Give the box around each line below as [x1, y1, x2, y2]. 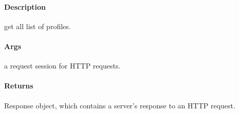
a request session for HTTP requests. [4, 60, 121, 71]
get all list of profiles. [4, 20, 71, 31]
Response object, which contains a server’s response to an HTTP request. [4, 100, 235, 110]
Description [4, 1, 46, 12]
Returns [4, 80, 33, 91]
